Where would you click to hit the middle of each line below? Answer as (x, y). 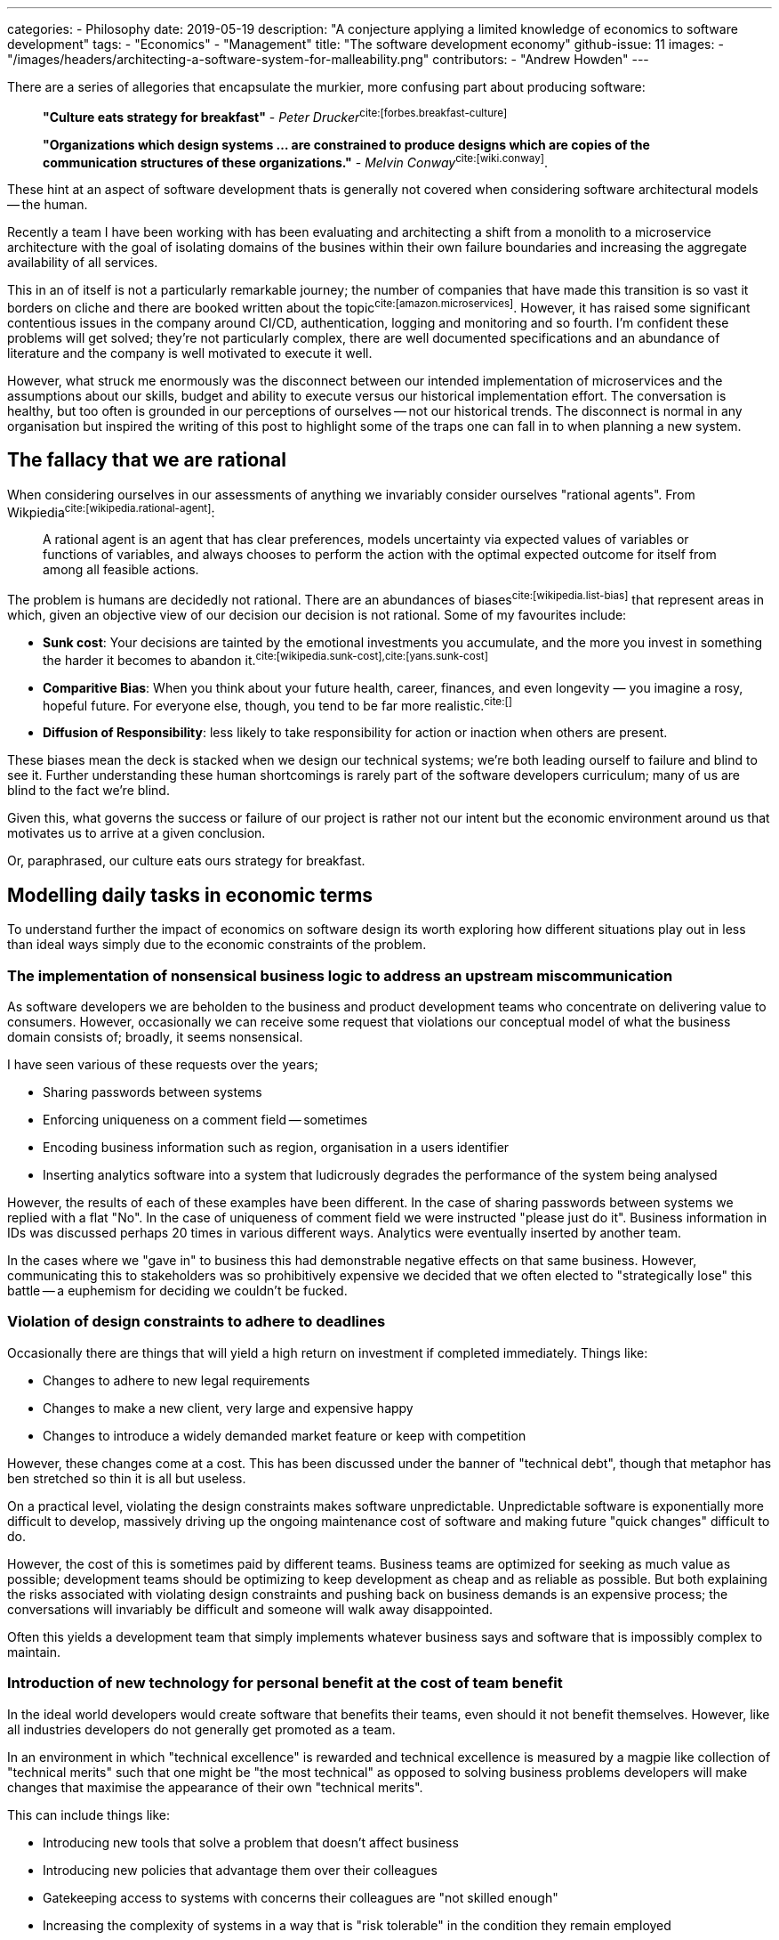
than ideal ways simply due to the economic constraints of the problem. (217, 945)
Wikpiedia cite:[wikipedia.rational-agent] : (111, 511)
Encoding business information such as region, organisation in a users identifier (276, 1148)
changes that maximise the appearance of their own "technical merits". (215, 1787)
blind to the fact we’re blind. (88, 791)
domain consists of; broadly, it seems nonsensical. (155, 1037)
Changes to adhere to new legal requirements (177, 1380)
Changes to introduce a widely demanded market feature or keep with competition (285, 1435)
